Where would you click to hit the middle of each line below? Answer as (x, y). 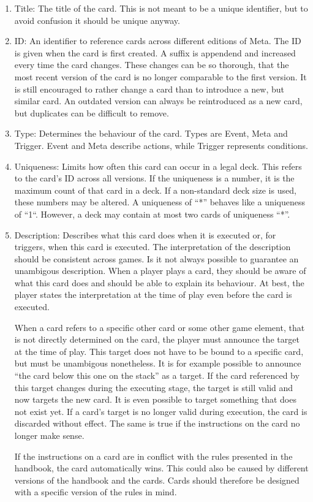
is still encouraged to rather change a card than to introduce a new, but (149, 89)
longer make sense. (49, 435)
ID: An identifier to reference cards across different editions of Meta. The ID (158, 41)
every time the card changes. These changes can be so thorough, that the (152, 65)
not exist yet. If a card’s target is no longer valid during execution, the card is (161, 411)
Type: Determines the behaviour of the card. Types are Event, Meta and (151, 133)
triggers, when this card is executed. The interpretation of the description (153, 247)
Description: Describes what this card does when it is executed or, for (145, 234)
